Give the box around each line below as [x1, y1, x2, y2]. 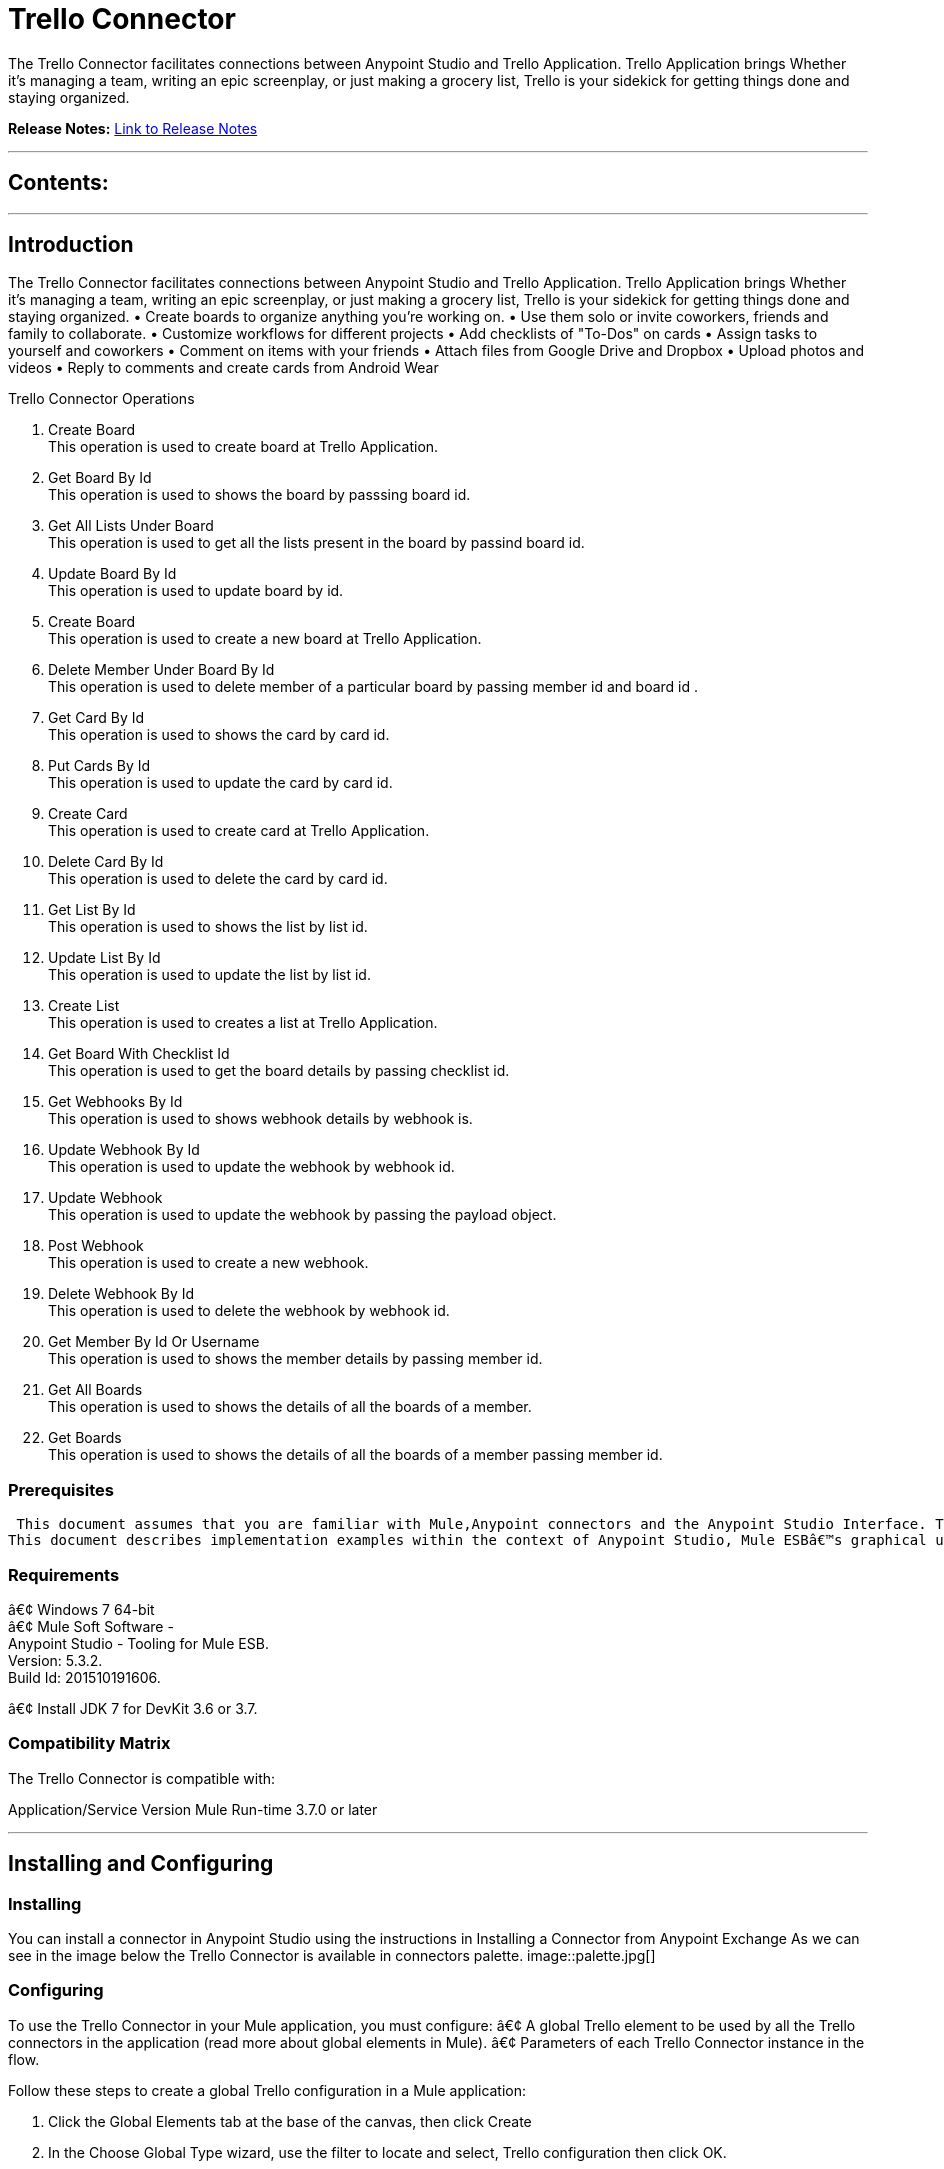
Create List [48, 997, 120, 1015]
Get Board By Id [48, 469, 152, 487]
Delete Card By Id [48, 853, 164, 871]
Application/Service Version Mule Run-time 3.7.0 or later [8, 1800, 378, 1818]
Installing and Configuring [8, 1851, 274, 1877]
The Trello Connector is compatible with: [8, 1769, 276, 1787]
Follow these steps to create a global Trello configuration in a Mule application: [8, 2081, 527, 2099]
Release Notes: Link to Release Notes [8, 119, 258, 137]
